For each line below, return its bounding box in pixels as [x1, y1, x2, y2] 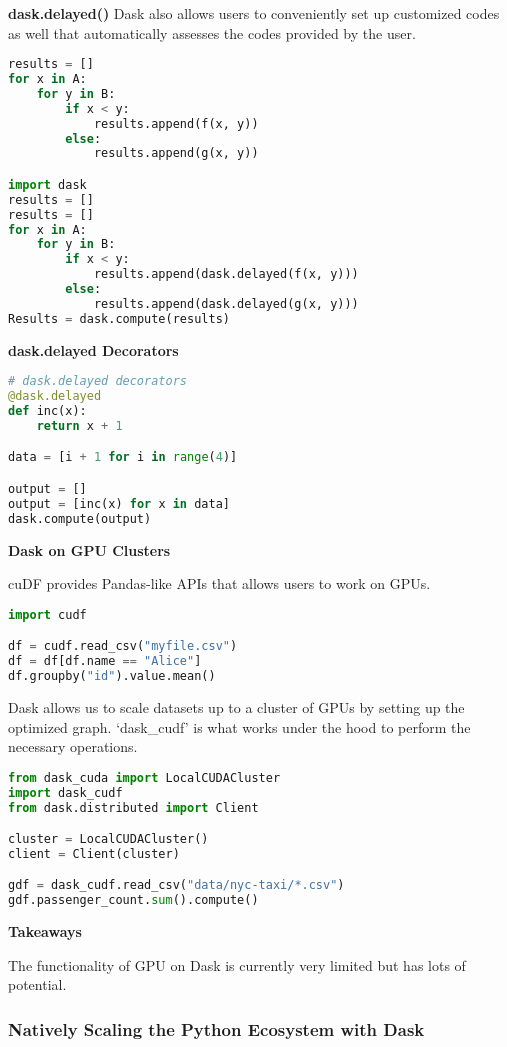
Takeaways [8, 921, 82, 942]
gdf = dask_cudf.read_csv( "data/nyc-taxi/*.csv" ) [8, 878, 345, 893]
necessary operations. [8, 736, 138, 757]
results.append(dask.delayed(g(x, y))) [93, 296, 359, 311]
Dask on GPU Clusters [8, 539, 171, 560]
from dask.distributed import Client [8, 800, 259, 815]
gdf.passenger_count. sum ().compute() [8, 893, 259, 908]
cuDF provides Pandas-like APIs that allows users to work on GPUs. [8, 573, 431, 594]
